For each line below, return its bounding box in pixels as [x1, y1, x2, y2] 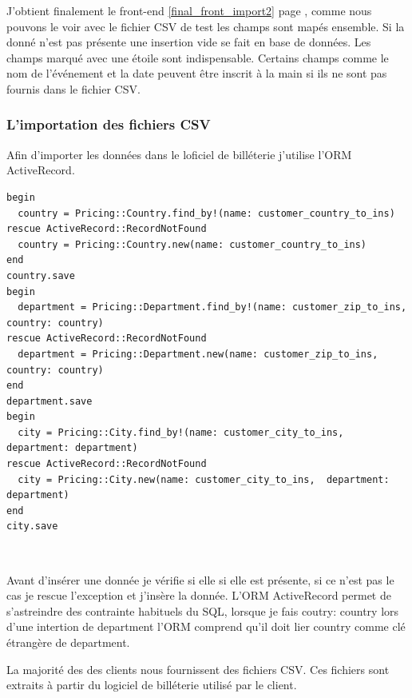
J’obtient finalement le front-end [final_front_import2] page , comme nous [6, 2, 372, 18]
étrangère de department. [6, 634, 130, 650]
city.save [6, 521, 58, 532]
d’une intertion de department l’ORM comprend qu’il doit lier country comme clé [6, 618, 406, 635]
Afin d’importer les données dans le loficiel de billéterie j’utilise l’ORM [6, 146, 352, 162]
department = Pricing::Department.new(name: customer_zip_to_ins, [18, 348, 378, 360]
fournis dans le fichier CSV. [6, 80, 141, 97]
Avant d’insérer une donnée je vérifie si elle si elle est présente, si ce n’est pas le [6, 571, 394, 588]
